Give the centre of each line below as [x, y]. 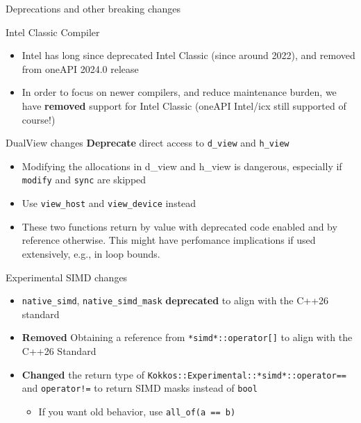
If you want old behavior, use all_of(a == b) [137, 411]
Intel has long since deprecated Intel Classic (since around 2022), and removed [188, 55]
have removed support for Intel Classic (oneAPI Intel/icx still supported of [184, 105]
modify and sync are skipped [84, 180]
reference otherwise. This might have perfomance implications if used [169, 240]
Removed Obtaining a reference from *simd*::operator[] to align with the [187, 337]
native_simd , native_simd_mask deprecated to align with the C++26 [175, 300]
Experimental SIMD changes [67, 277]
